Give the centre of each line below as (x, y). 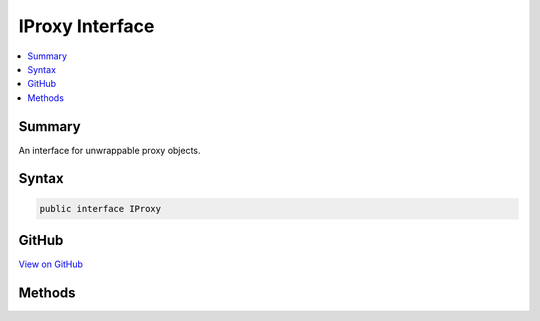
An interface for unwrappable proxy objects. (109, 150)
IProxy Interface (86, 26)
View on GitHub (51, 264)
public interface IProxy (100, 208)
